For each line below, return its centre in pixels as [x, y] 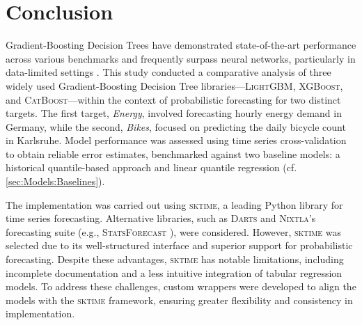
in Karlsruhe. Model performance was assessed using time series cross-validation [176, 140]
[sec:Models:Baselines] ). [55, 181]
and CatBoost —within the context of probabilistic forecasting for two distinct [173, 99]
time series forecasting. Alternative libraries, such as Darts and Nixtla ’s [161, 218]
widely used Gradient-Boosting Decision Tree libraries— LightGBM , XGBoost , [174, 85]
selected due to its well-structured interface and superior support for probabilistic [179, 245]
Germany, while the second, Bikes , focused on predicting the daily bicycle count [176, 126]
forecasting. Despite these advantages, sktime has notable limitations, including [175, 259]
